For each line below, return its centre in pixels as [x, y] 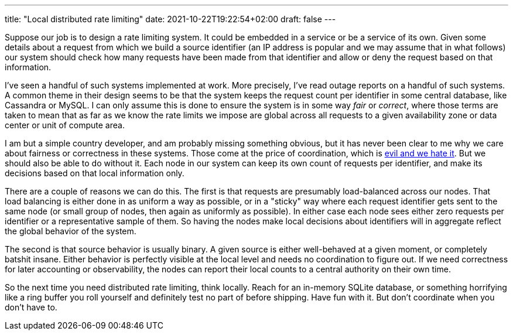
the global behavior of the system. [71, 231]
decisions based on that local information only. [95, 173]
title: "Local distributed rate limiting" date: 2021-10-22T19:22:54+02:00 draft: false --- [170, 19]
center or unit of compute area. [65, 125]
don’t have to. [31, 307]
